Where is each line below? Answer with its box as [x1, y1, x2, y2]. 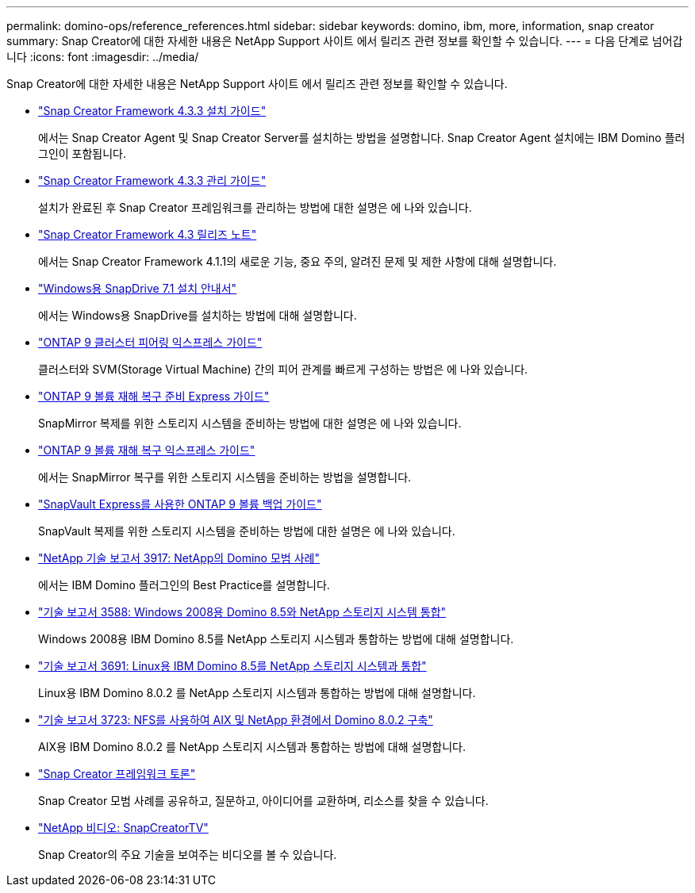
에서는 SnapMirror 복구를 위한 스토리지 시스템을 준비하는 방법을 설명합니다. [38, 470, 412, 484]
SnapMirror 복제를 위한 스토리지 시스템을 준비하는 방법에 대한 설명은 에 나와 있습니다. [38, 416, 462, 430]
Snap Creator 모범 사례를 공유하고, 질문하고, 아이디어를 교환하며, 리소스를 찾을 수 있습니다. [38, 794, 489, 807]
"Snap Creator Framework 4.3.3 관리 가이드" [38, 174, 267, 187]
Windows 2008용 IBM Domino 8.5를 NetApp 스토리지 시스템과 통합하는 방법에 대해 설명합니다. [38, 632, 514, 646]
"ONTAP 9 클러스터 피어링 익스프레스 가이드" [38, 335, 263, 349]
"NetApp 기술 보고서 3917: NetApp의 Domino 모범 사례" [38, 551, 320, 565]
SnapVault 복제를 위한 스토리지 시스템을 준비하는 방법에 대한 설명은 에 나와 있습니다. [38, 524, 455, 538]
